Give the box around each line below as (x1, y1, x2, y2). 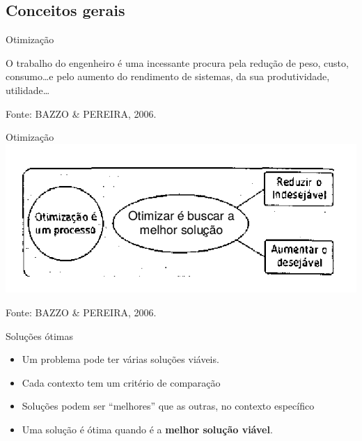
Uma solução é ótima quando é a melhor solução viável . (22, 421, 273, 436)
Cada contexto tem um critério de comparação (22, 375, 221, 389)
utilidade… (6, 82, 50, 97)
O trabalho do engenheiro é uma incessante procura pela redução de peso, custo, (6, 55, 349, 70)
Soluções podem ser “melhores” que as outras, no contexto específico (22, 399, 315, 413)
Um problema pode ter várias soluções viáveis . (22, 352, 219, 366)
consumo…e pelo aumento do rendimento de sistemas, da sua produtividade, (6, 69, 330, 84)
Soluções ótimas (6, 328, 73, 343)
